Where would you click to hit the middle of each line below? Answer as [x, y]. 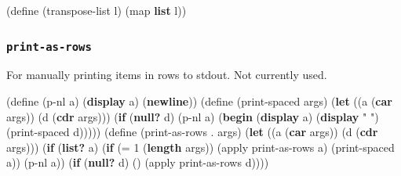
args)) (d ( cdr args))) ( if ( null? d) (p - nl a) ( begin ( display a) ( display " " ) [193, 116]
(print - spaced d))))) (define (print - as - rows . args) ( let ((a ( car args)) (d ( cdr [192, 132]
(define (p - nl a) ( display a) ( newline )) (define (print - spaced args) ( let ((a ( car [199, 101]
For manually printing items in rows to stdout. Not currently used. [167, 75]
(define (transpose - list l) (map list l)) [97, 10]
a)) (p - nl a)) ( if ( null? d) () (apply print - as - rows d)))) [138, 162]
